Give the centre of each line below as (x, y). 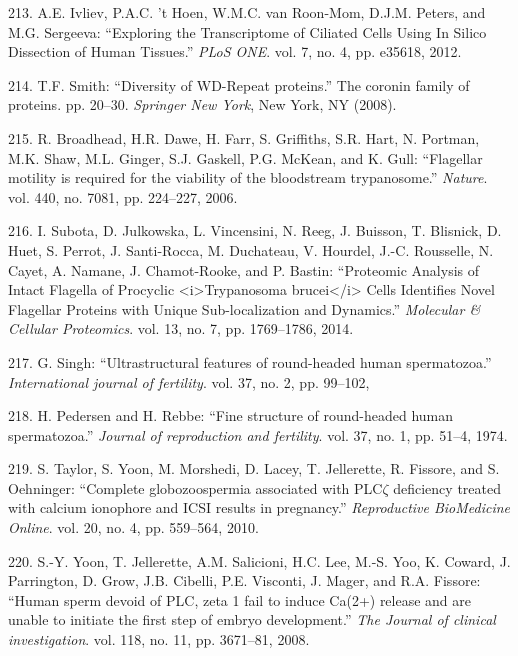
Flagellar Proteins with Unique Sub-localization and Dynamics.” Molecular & (244, 308)
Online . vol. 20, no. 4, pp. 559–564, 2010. (133, 527)
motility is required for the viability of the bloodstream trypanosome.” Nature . (248, 177)
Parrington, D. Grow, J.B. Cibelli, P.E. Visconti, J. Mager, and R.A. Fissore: (244, 580)
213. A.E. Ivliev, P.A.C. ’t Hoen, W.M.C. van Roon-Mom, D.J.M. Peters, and (247, 12)
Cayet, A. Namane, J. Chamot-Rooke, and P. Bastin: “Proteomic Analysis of (244, 269)
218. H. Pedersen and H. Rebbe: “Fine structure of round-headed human (231, 415)
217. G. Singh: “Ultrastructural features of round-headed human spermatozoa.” (250, 361)
